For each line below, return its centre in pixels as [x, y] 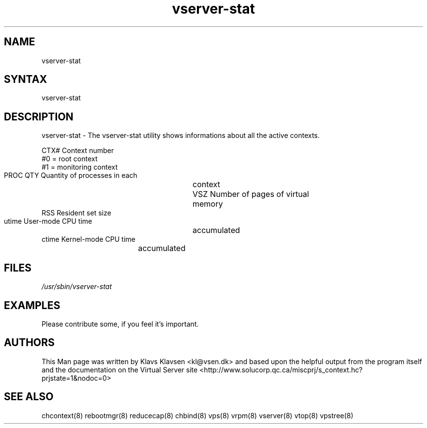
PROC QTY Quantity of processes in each [71, 175]
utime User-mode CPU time [48, 221]
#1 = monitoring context [80, 167]
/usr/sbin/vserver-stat [77, 287]
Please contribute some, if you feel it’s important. [120, 324]
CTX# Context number [78, 151]
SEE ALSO [29, 397]
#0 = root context [70, 159]
